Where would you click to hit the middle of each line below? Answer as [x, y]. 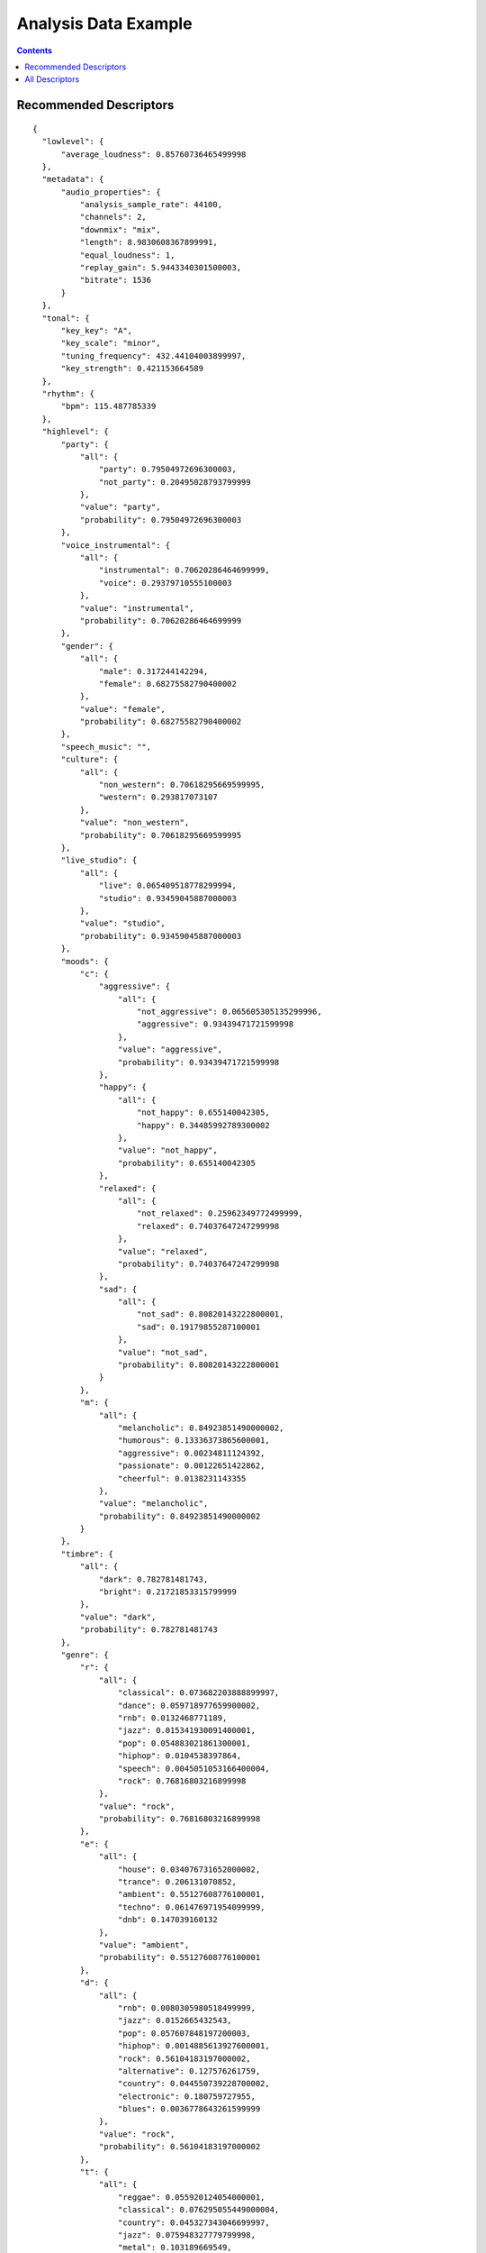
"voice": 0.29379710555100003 [166, 583]
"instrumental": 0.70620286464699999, [184, 570]
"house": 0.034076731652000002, [189, 1869]
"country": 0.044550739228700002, [193, 2084]
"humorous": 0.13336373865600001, [193, 1441]
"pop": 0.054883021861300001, [184, 1743]
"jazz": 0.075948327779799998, [187, 2235]
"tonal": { [66, 318]
